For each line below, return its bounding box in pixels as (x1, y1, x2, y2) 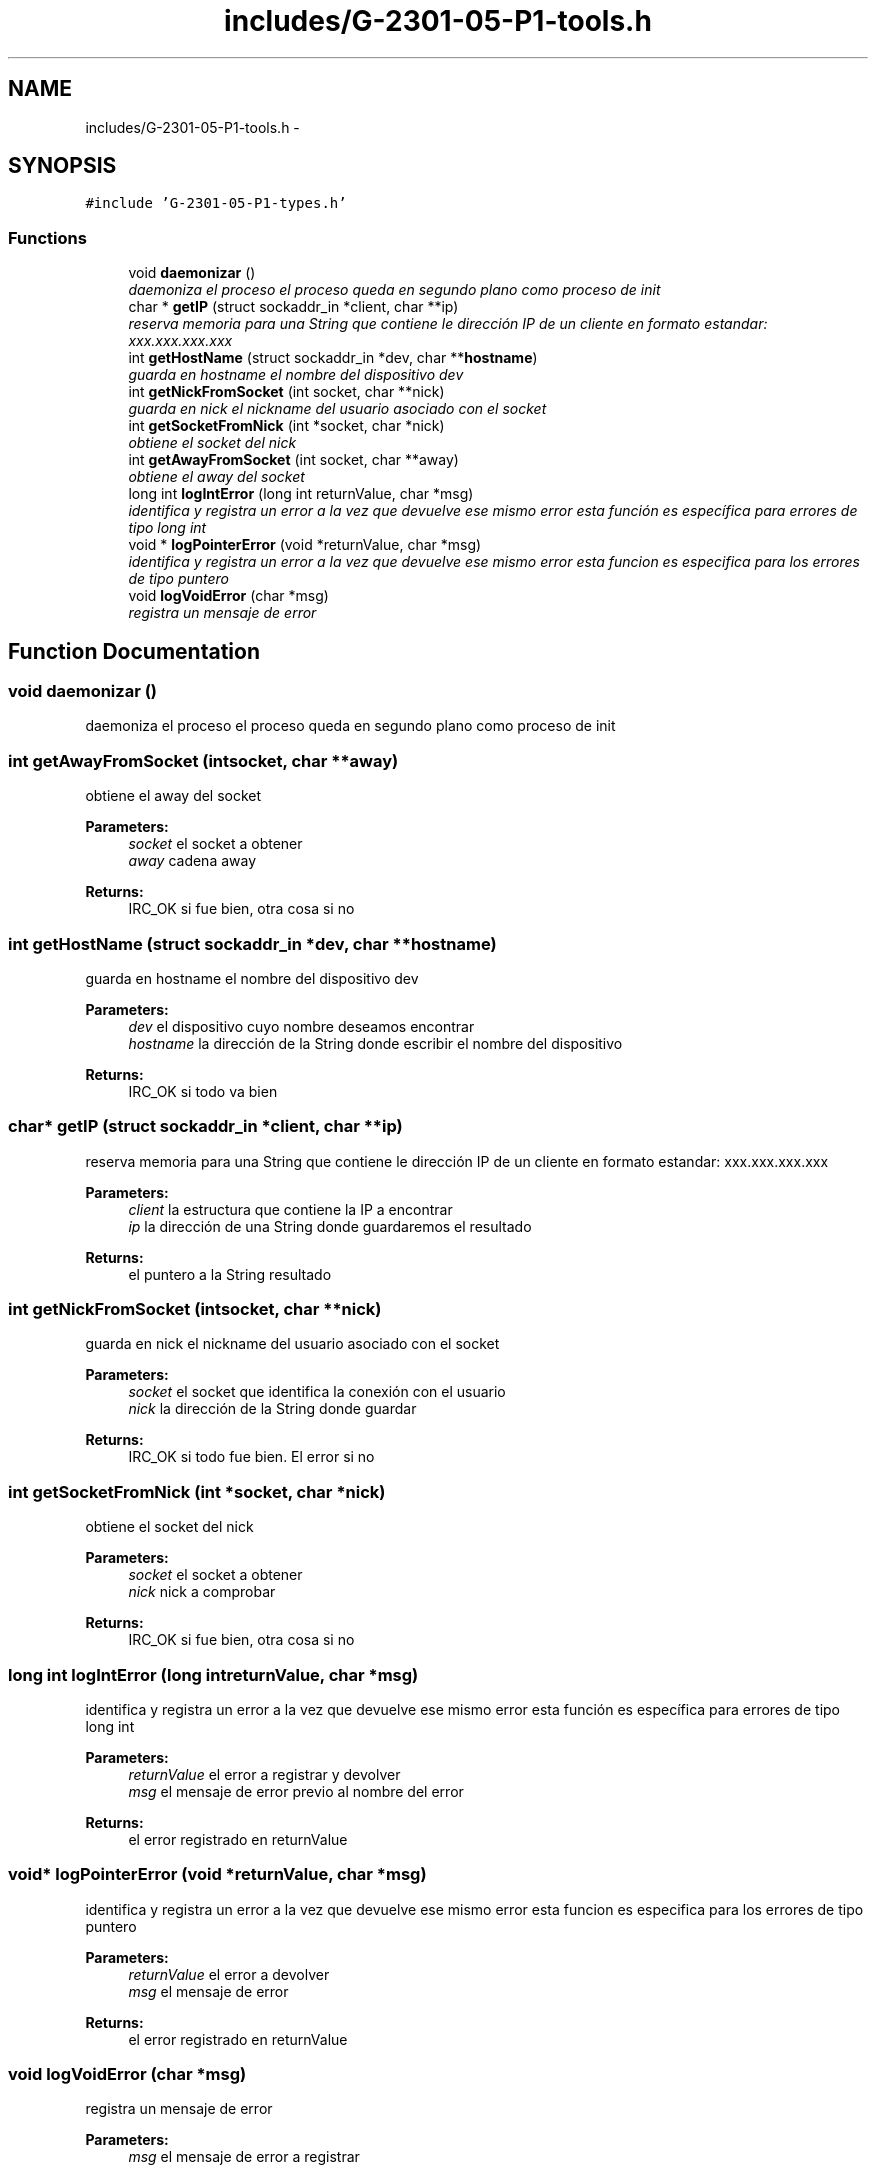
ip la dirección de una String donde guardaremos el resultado (128, 1217, 532, 1235)
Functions (8, 227, 87, 248)
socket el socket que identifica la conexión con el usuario (128, 1383, 506, 1401)
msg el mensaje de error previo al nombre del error (128, 1782, 464, 1800)
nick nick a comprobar (128, 1583, 276, 1601)
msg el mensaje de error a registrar (128, 2148, 360, 2166)
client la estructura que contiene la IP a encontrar (128, 1200, 453, 1218)
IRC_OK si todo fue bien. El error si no (128, 1448, 375, 1466)
